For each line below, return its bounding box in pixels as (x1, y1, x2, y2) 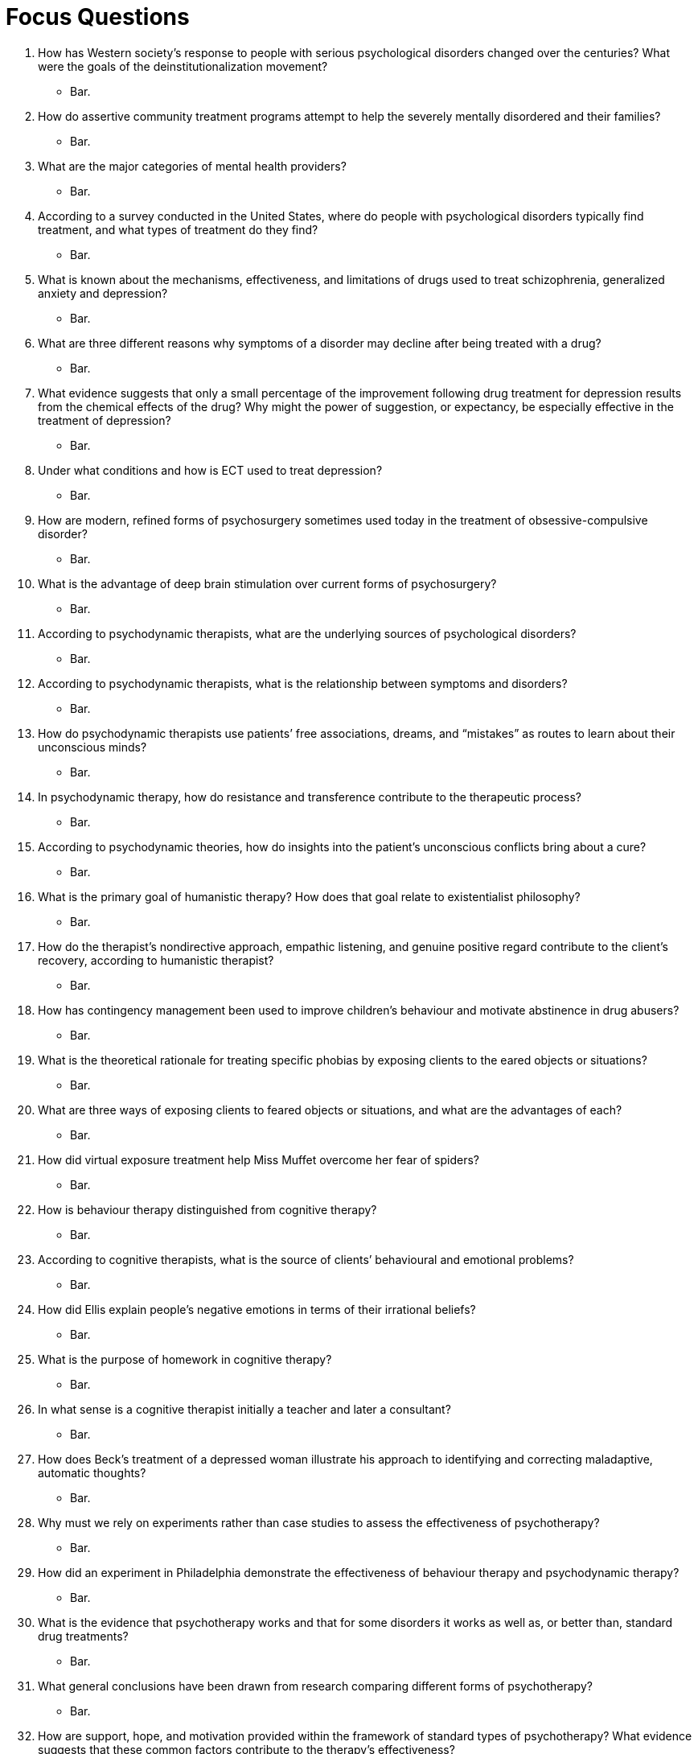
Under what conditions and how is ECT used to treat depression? (38, 463, 383, 477)
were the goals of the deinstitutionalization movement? (38, 59, 328, 73)
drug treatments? (38, 1628, 129, 1643)
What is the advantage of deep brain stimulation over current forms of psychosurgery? (38, 576, 497, 591)
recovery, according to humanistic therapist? (38, 953, 274, 967)
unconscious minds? (38, 739, 147, 754)
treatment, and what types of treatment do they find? (38, 222, 318, 237)
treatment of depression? (38, 413, 171, 427)
